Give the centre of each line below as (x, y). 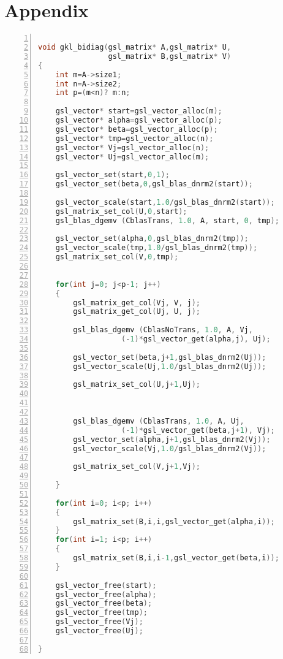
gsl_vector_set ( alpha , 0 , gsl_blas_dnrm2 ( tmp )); (152, 239)
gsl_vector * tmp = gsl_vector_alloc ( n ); (134, 138)
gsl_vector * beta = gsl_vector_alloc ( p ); (137, 129)
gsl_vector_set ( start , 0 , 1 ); (112, 175)
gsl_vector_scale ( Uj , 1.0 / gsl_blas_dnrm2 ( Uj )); (170, 366)
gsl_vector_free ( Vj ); (99, 622)
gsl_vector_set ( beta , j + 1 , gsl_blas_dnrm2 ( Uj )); (170, 357)
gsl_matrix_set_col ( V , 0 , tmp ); (117, 257)
